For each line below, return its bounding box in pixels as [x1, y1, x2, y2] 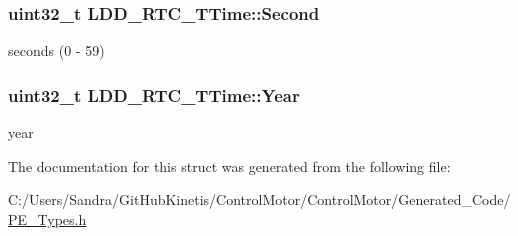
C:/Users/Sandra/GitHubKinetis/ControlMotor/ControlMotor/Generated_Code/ [8, 189, 511, 210]
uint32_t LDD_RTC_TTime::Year [8, 82, 300, 107]
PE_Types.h [8, 208, 87, 229]
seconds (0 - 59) [8, 40, 105, 61]
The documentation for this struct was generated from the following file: [8, 155, 451, 176]
